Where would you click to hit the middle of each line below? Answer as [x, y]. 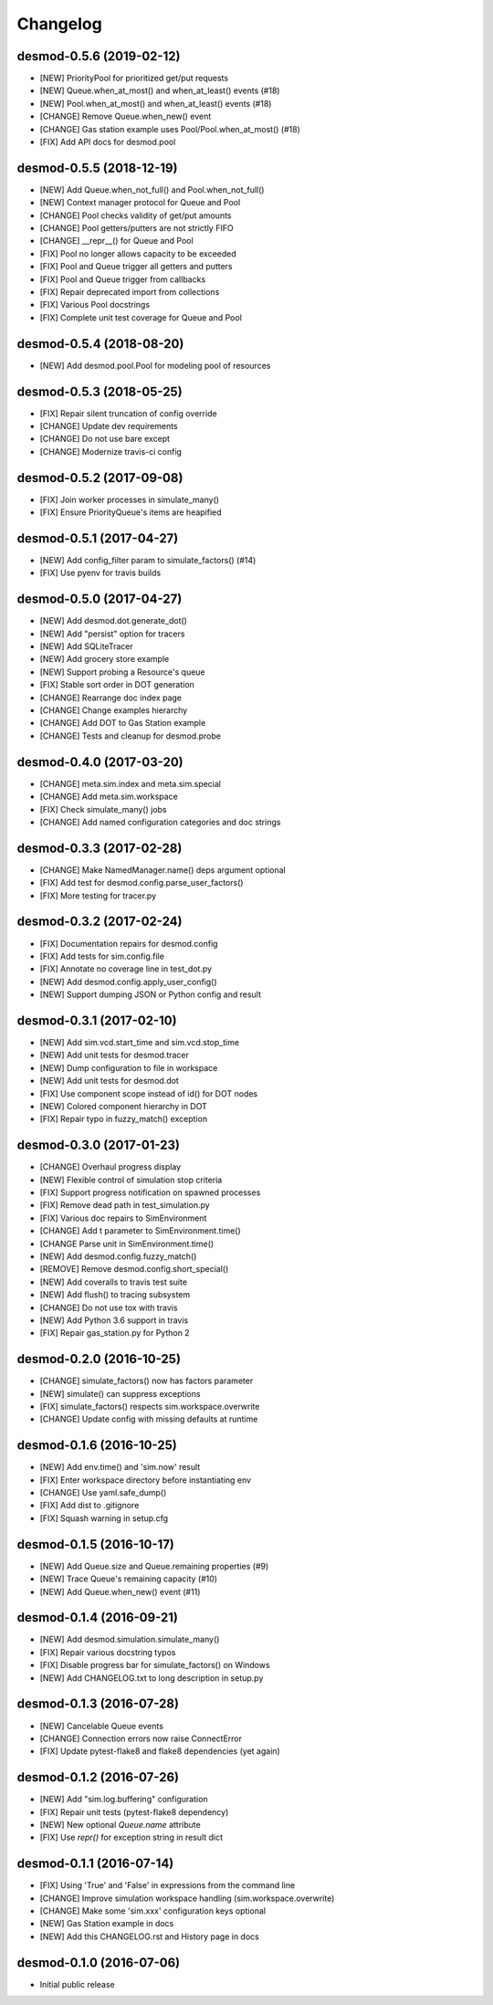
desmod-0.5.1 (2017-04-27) [98, 538]
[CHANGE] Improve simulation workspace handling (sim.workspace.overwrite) [187, 1898]
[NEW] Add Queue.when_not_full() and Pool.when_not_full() [152, 189]
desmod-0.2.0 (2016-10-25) [99, 1359]
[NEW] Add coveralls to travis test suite [113, 1282]
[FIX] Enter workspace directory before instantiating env [145, 1480]
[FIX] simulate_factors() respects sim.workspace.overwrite [150, 1406]
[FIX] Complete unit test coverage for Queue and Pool [141, 317]
